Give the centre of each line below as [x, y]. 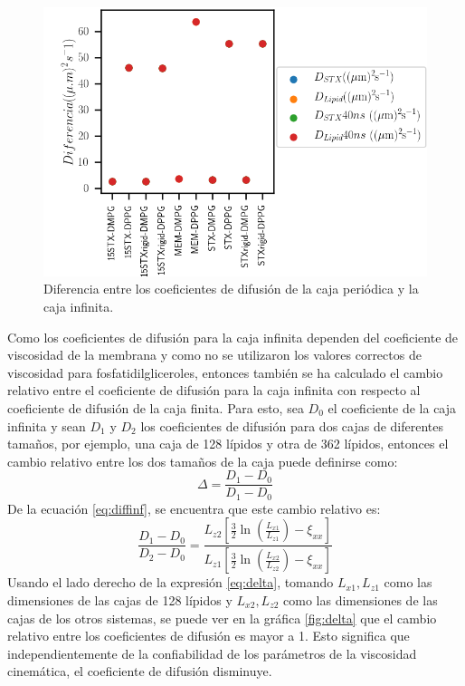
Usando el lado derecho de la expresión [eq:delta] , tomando [171, 582]
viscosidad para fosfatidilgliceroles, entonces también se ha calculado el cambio [225, 372]
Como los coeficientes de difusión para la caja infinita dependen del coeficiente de [233, 337]
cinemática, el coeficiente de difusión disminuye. [140, 671]
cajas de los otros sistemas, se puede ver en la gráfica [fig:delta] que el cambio [222, 618]
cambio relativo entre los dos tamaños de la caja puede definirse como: [203, 461]
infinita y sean [47, 425]
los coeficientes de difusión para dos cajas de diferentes [292, 425]
